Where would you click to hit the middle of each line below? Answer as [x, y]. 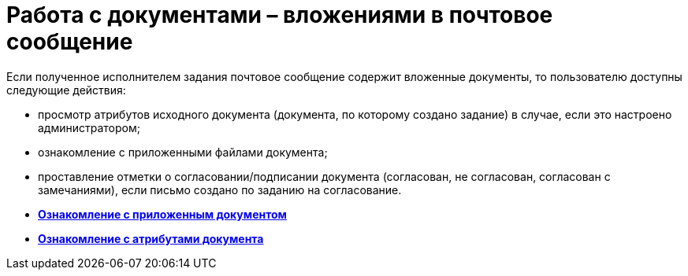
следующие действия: [66, 90]
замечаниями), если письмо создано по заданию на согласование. [220, 190]
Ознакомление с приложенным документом [162, 214]
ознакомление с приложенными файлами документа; [183, 152]
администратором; [89, 127]
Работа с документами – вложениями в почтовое [280, 15]
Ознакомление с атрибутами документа [151, 238]
